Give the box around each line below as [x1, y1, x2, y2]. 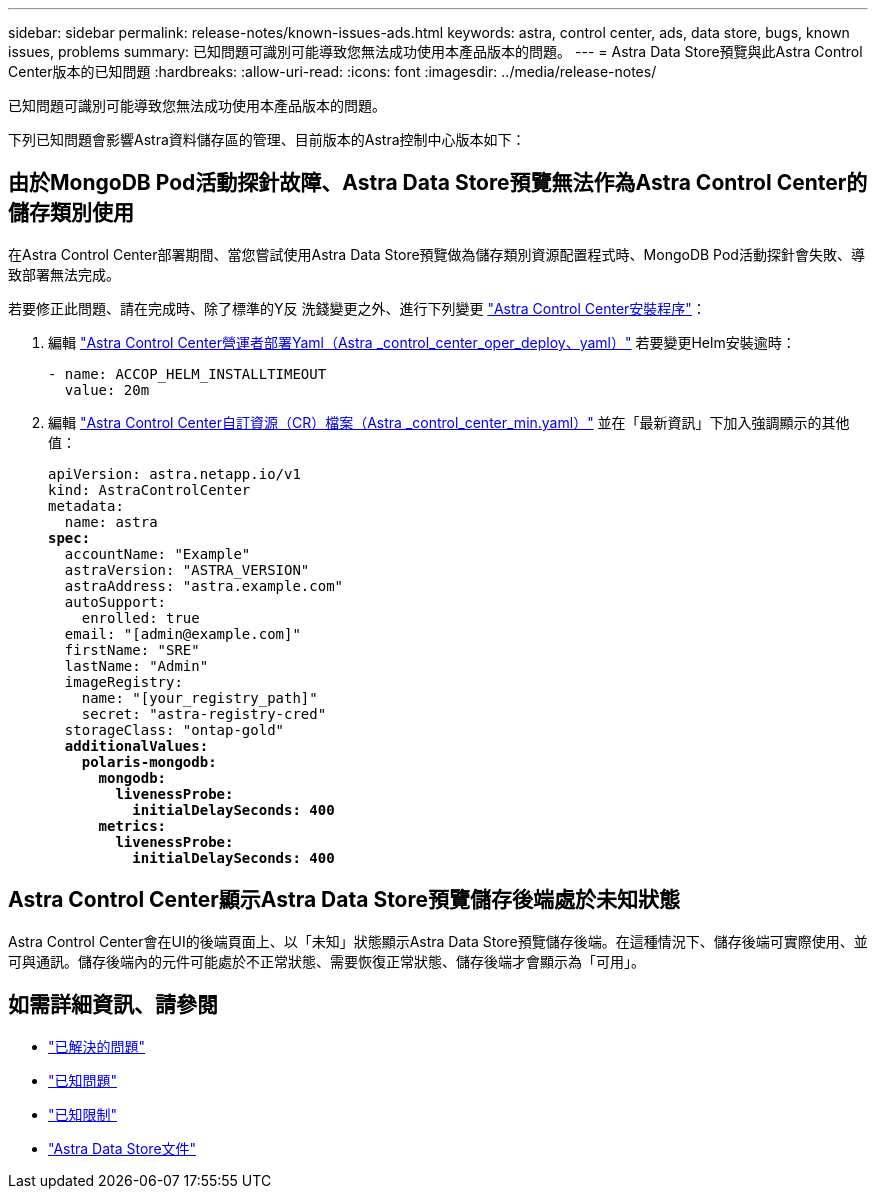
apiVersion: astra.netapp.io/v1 [48, 465, 301, 482]
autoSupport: [64, 593, 167, 610]
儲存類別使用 [8, 200, 134, 226]
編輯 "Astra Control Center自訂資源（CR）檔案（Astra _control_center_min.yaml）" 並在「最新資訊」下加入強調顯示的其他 [48, 413, 850, 431]
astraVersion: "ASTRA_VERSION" [64, 561, 310, 578]
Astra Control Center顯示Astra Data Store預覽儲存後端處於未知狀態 [8, 887, 681, 913]
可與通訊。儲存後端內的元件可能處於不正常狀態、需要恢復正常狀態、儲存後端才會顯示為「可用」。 [8, 952, 645, 970]
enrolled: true [81, 609, 200, 626]
